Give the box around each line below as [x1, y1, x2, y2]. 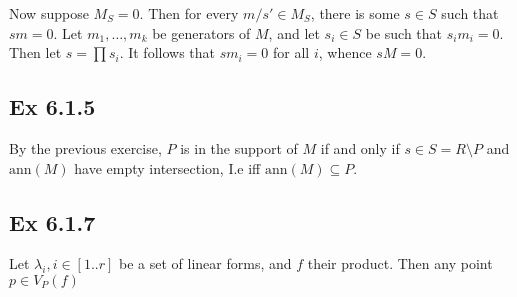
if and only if [320, 137, 400, 158]
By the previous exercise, [9, 137, 162, 158]
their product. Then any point [307, 253, 493, 274]
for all [273, 42, 310, 63]
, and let [268, 22, 320, 43]
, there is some [310, 3, 400, 23]
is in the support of [180, 137, 298, 158]
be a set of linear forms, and [119, 253, 292, 274]
